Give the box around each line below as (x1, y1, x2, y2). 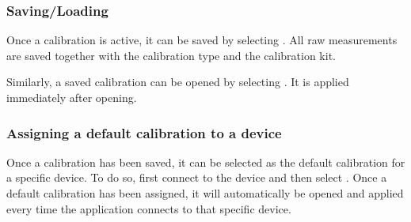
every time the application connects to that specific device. (6, 200, 291, 216)
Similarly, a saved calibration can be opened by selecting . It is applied (6, 73, 349, 90)
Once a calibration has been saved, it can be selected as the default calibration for (6, 153, 405, 170)
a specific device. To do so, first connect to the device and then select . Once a (6, 169, 387, 186)
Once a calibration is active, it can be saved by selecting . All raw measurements (6, 32, 398, 48)
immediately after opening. (6, 89, 137, 105)
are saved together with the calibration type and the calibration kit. (6, 47, 336, 63)
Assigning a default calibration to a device (6, 122, 282, 142)
